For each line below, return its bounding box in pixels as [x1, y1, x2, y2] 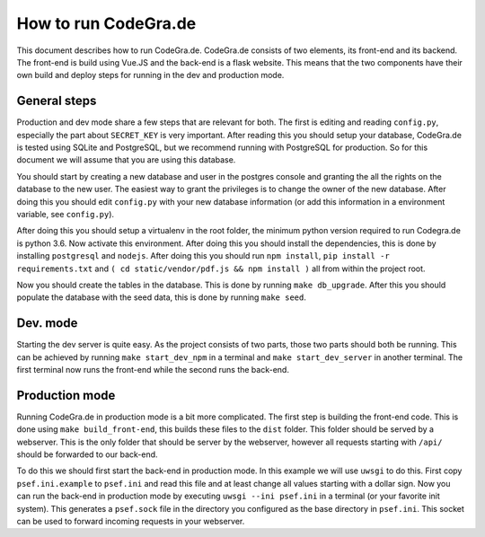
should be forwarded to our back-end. [16, 449, 158, 460]
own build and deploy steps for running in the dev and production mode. [16, 70, 285, 81]
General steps [16, 93, 97, 109]
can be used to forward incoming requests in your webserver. [16, 516, 245, 527]
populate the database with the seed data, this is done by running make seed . [16, 292, 307, 303]
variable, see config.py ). [16, 208, 115, 219]
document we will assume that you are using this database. [16, 154, 236, 165]
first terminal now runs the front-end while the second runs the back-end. [16, 365, 289, 374]
